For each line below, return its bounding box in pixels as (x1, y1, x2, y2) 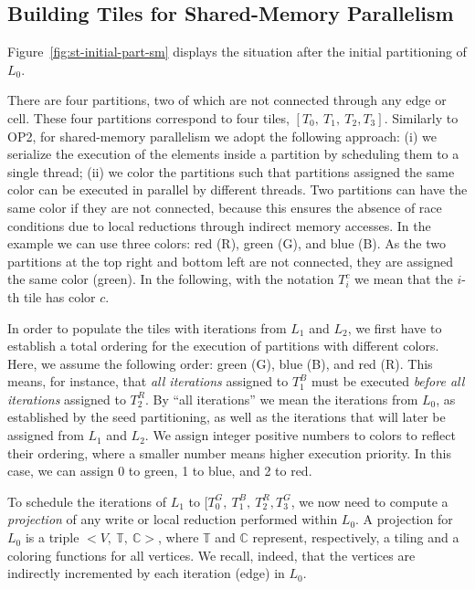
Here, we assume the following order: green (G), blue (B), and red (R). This (7, 353, 433, 373)
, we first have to (347, 318, 442, 337)
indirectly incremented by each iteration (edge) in (7, 563, 285, 583)
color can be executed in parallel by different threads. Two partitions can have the (7, 180, 468, 199)
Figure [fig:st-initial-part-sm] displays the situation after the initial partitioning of (7, 42, 467, 61)
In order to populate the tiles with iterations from (7, 318, 287, 337)
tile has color (23, 287, 96, 306)
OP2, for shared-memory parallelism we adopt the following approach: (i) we (7, 126, 437, 145)
